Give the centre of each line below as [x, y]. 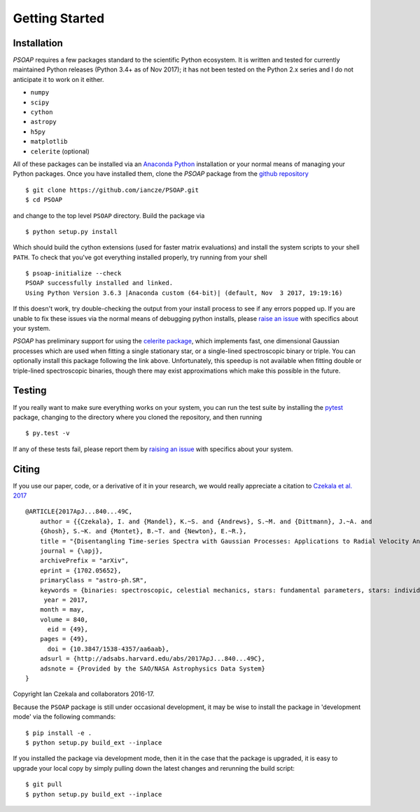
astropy [44, 122]
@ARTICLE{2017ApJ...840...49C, [79, 512]
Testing [30, 391]
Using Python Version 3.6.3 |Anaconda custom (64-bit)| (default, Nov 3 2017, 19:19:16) [184, 293]
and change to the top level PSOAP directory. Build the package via [109, 215]
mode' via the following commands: [64, 717]
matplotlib [49, 142]
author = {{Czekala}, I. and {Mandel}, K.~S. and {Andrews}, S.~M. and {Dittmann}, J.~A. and [206, 521]
